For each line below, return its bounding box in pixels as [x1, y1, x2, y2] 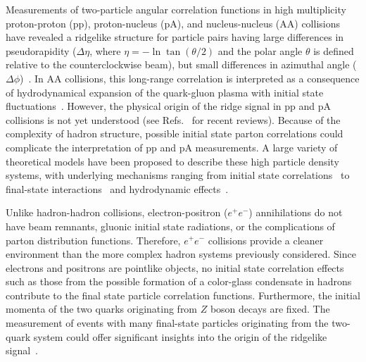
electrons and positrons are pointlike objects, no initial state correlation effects [6, 260, 344, 275]
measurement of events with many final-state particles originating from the [6, 316, 329, 330]
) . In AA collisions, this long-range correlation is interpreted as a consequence [20, 70, 360, 85]
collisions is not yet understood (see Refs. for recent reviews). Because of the [6, 112, 341, 127]
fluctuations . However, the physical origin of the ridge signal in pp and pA [6, 99, 332, 113]
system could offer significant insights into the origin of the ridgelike [33, 329, 327, 344]
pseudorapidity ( [6, 43, 77, 58]
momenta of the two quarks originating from [6, 301, 198, 316]
